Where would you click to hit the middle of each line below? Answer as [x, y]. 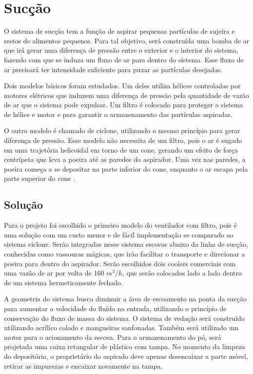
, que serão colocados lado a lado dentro [182, 273]
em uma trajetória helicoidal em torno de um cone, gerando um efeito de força [121, 149]
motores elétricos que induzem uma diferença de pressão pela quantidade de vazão [126, 95]
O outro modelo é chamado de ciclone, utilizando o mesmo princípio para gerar [122, 130]
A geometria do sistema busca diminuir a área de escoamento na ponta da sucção [125, 299]
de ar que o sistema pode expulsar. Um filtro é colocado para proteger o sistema [124, 105]
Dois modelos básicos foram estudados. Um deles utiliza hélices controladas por [122, 86]
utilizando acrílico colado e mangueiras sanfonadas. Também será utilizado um [121, 327]
